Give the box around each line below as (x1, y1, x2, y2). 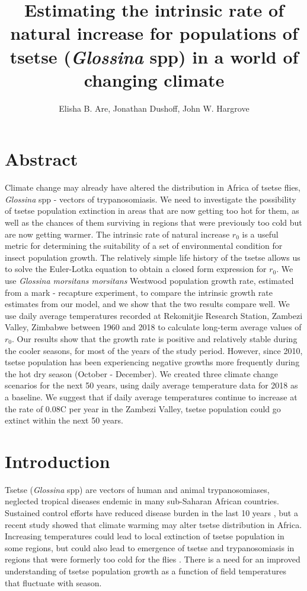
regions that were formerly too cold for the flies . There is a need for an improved (5, 553, 300, 565)
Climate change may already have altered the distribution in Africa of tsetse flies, (5, 181, 300, 194)
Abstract (5, 147, 78, 171)
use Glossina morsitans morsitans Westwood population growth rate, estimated (5, 274, 294, 286)
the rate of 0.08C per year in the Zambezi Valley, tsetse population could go (5, 402, 281, 415)
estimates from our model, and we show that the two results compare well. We (5, 298, 290, 310)
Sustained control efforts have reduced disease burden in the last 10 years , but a (5, 507, 298, 519)
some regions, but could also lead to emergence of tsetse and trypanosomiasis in (5, 541, 295, 554)
